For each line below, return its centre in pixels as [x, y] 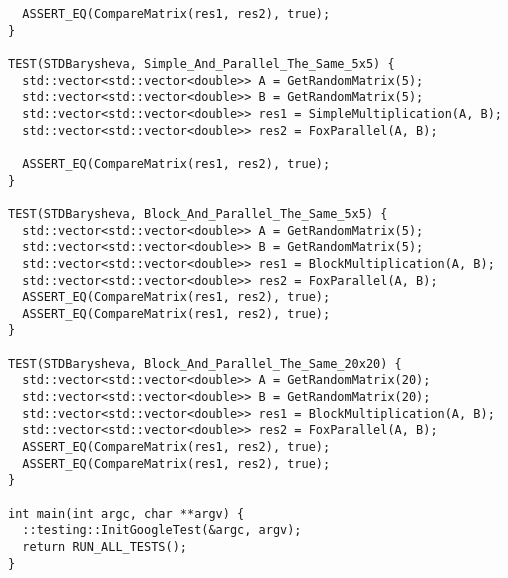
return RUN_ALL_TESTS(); [104, 547]
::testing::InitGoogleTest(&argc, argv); [162, 530]
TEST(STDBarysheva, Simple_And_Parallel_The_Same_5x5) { [201, 63]
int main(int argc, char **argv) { [126, 513]
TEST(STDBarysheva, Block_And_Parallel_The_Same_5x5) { [198, 213]
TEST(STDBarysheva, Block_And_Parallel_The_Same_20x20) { [205, 363]
